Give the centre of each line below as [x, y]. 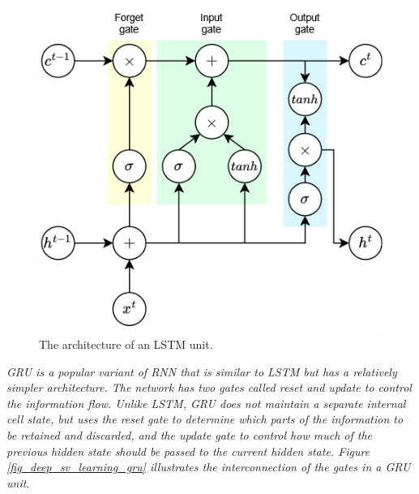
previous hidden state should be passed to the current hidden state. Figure [188, 451]
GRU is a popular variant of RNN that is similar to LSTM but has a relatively [202, 371]
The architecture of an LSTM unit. [126, 344]
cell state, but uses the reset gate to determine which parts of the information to [205, 419]
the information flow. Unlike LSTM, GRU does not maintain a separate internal [206, 403]
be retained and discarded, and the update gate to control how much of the [190, 434]
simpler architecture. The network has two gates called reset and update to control [209, 387]
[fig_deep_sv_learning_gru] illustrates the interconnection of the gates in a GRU [209, 467]
